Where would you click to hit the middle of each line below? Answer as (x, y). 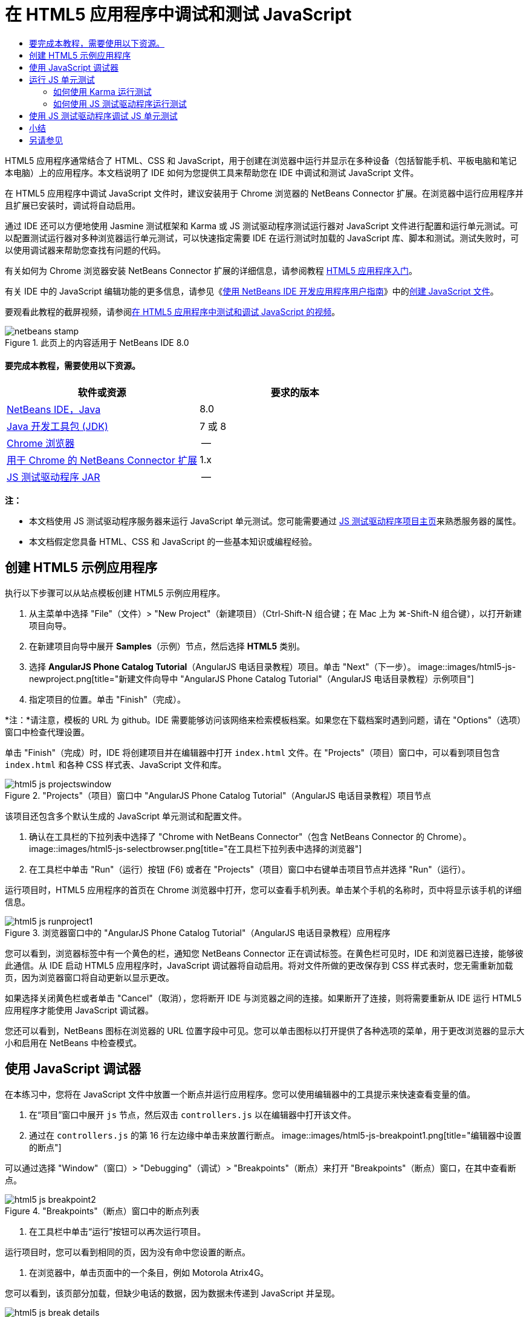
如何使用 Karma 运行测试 (102, 91)
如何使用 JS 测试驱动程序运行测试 (120, 103)
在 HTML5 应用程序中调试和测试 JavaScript (178, 15)
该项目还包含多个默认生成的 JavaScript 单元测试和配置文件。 (126, 816)
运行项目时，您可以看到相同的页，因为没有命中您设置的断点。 (128, 1252)
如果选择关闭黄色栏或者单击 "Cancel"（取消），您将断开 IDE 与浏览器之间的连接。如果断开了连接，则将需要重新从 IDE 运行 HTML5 (263, 998)
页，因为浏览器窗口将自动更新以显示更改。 (89, 977)
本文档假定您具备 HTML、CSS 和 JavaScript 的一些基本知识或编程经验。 (173, 541)
